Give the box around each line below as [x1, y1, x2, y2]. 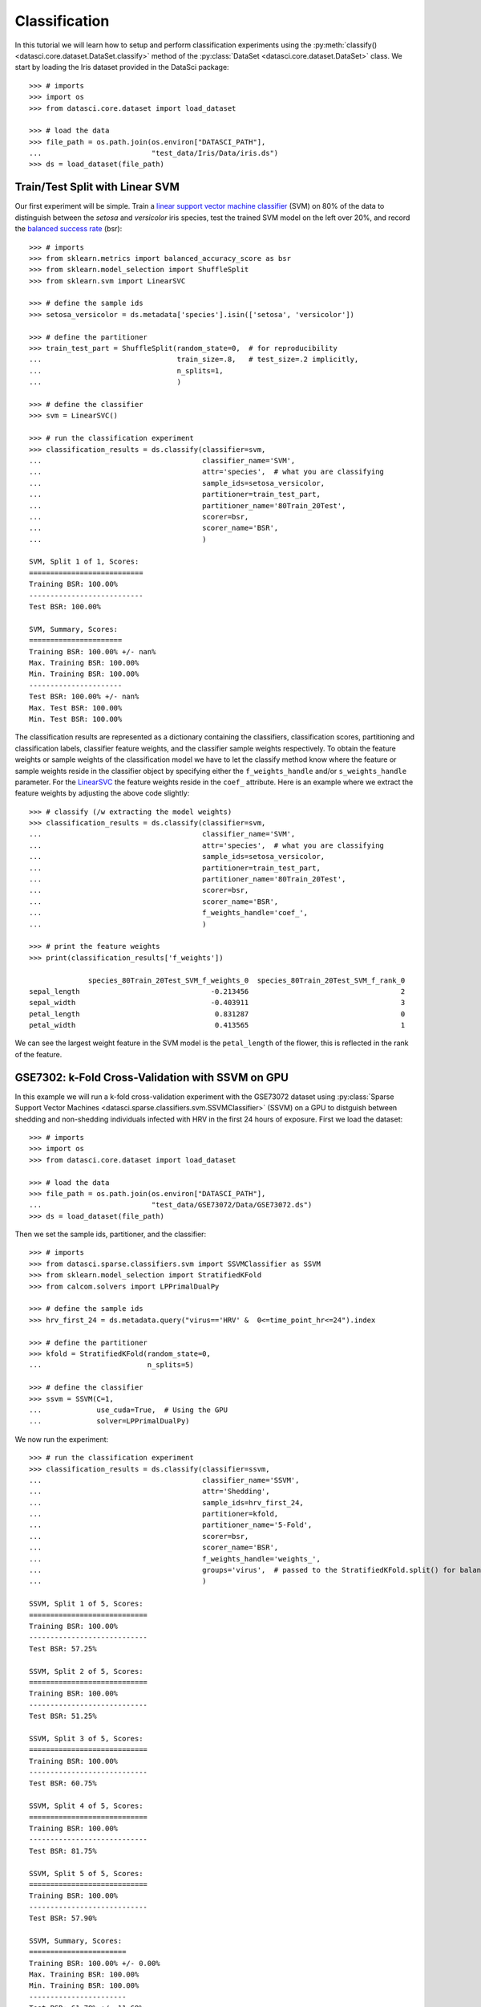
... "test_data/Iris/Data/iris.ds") [29, 149, 279, 158]
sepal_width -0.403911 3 [29, 998, 406, 1008]
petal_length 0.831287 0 [29, 1009, 406, 1019]
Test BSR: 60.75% [29, 1779, 97, 1788]
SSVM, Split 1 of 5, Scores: [29, 1599, 143, 1609]
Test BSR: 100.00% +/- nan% [29, 692, 139, 702]
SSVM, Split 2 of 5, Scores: [29, 1667, 143, 1675]
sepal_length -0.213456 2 [29, 987, 406, 995]
